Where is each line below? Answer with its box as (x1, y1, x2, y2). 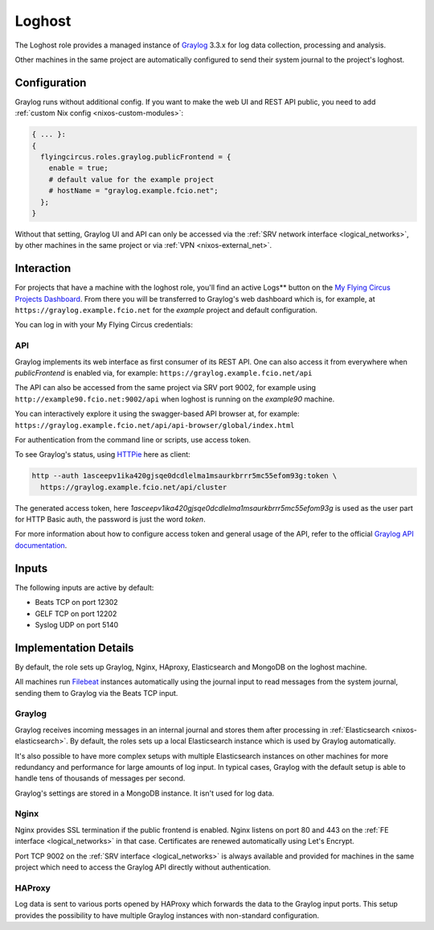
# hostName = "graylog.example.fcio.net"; (48, 186, 219, 195)
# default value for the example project (48, 175, 215, 184)
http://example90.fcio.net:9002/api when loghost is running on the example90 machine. (14, 394, 335, 404)
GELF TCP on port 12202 (35, 608, 117, 619)
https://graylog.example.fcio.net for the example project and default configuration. (14, 306, 317, 315)
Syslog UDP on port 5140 (35, 619, 119, 629)
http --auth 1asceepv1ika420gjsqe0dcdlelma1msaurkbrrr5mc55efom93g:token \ (31, 471, 338, 480)
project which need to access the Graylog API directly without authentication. (14, 862, 271, 872)
